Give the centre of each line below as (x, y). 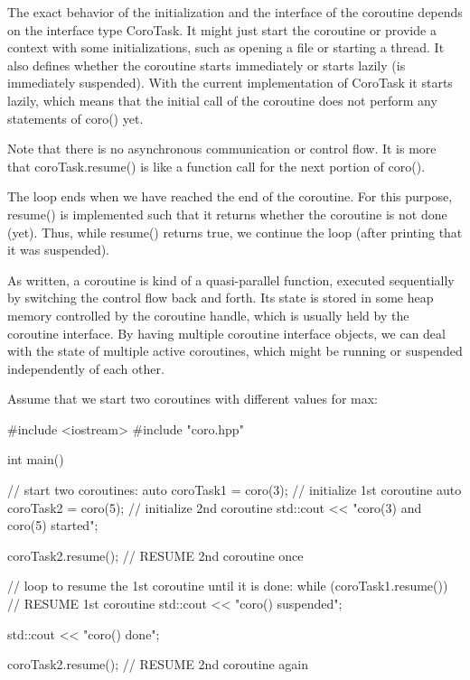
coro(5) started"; (53, 525)
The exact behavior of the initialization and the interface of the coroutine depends (235, 12)
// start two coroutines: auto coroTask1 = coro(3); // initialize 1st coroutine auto (235, 490)
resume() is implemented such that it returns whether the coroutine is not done (227, 214)
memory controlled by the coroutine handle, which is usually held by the (208, 315)
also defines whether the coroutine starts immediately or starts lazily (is (207, 65)
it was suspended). (59, 250)
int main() (36, 459)
